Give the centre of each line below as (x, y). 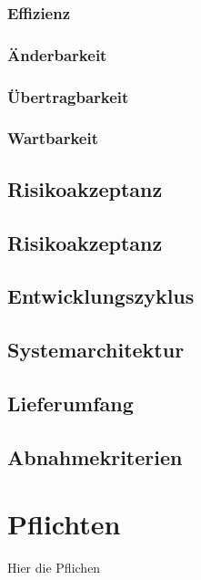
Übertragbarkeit (68, 96)
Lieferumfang (70, 403)
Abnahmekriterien (95, 456)
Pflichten (64, 524)
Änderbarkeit (57, 54)
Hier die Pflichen (54, 568)
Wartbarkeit (53, 138)
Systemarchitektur (96, 350)
